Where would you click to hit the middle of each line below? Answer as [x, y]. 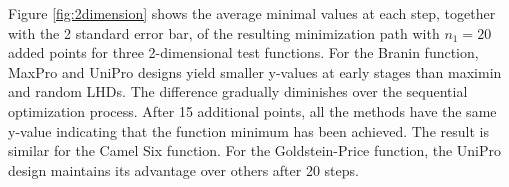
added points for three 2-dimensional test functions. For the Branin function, [243, 52]
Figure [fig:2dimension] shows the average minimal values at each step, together [252, 13]
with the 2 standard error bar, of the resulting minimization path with [224, 32]
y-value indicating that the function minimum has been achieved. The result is [248, 130]
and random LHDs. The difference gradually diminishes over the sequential [238, 91]
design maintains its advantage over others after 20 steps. [183, 169]
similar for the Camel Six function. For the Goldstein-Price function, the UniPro [255, 150]
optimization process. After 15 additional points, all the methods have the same [252, 110]
